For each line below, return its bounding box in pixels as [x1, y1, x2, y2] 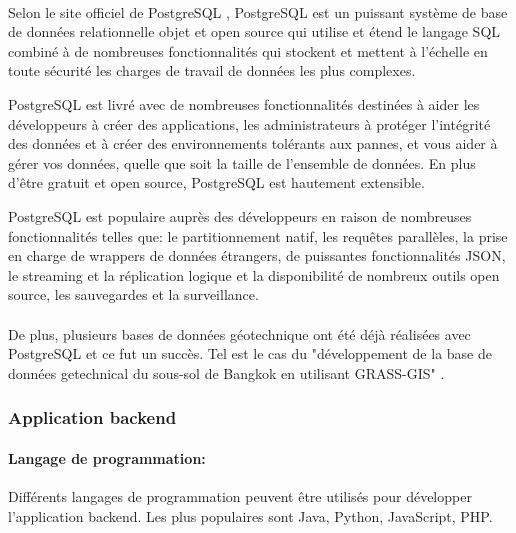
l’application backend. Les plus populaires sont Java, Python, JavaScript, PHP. [8, 505, 493, 526]
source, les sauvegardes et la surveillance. [8, 284, 259, 305]
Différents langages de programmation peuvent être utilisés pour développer [8, 485, 472, 506]
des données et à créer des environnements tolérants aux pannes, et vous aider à [8, 133, 498, 154]
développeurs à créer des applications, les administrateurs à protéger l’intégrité [8, 113, 491, 134]
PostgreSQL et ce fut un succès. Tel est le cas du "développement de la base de [8, 343, 492, 364]
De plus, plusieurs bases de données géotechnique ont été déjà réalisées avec [8, 323, 471, 344]
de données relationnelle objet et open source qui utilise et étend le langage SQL [8, 21, 501, 42]
